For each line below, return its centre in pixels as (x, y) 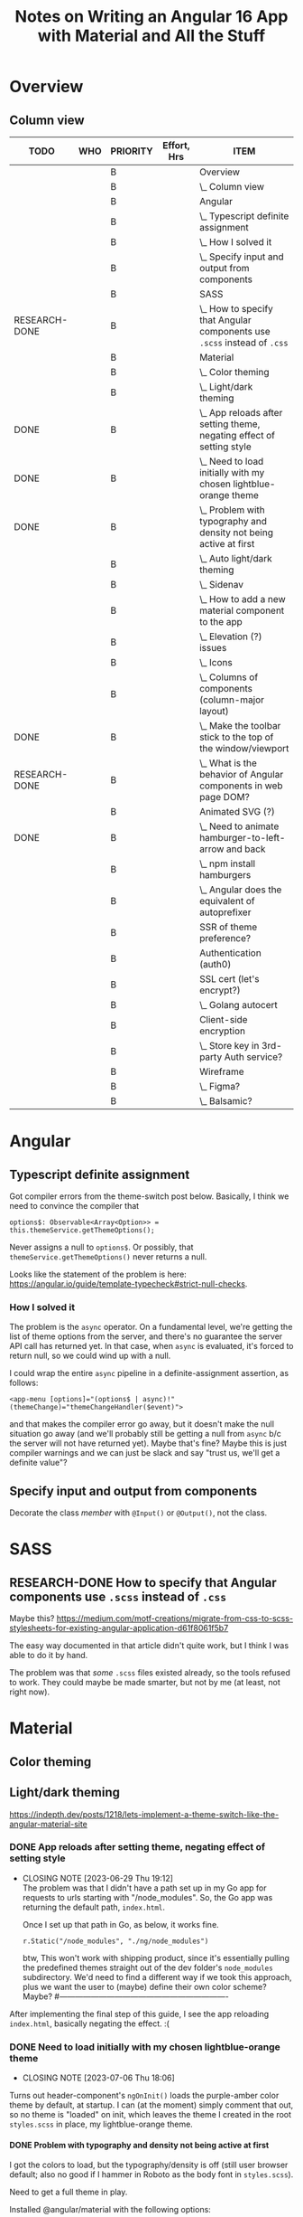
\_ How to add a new (243, 599)
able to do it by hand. (49, 1656)
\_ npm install (227, 863)
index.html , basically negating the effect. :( (89, 2024)
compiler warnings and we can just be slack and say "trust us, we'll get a (145, 1453)
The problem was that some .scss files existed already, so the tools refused (150, 1673)
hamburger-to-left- (243, 838)
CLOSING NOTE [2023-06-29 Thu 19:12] (98, 1878)
